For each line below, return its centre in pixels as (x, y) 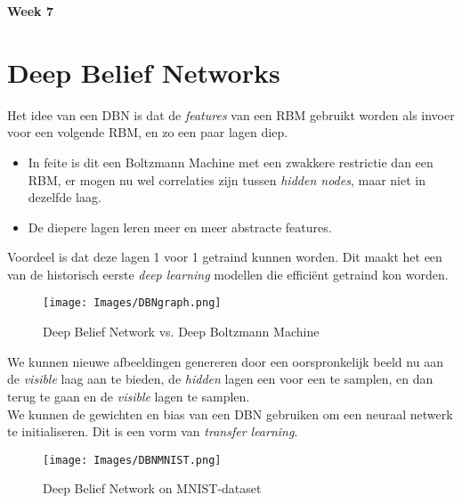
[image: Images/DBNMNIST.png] (132, 460)
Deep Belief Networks (144, 72)
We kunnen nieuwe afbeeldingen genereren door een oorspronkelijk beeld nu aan (225, 361)
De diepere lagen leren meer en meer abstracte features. (180, 227)
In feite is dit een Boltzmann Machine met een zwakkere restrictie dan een (231, 162)
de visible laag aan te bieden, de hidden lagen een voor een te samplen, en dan (220, 379)
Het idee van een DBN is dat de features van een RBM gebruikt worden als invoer (231, 114)
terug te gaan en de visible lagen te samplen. (129, 396)
